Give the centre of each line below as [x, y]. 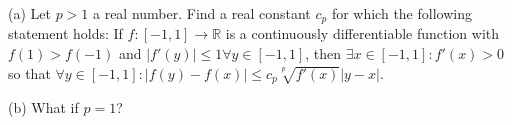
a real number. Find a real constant [202, 13]
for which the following [401, 13]
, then [323, 53]
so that [29, 72]
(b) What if [43, 107]
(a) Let [29, 13]
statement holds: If [65, 33]
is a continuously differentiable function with [362, 33]
